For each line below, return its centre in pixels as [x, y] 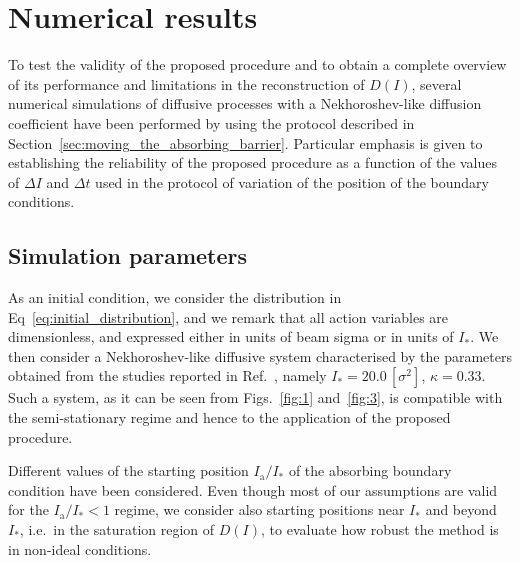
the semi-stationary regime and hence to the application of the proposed [229, 417]
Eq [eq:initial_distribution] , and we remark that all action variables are [228, 316]
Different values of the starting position [128, 470]
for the [28, 509]
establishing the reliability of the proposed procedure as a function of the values [253, 162]
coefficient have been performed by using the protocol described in [211, 122]
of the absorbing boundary [370, 470]
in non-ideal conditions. [80, 548]
